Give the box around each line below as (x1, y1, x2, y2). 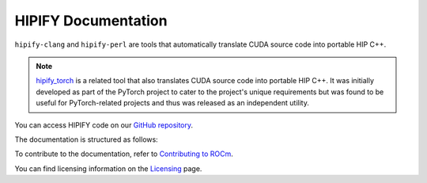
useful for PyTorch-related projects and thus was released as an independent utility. (36, 98, 310, 108)
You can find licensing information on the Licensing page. (14, 163, 202, 173)
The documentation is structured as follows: (14, 135, 158, 144)
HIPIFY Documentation (14, 12, 168, 29)
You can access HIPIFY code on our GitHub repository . (14, 120, 194, 130)
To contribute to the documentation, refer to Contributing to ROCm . (14, 149, 233, 158)
